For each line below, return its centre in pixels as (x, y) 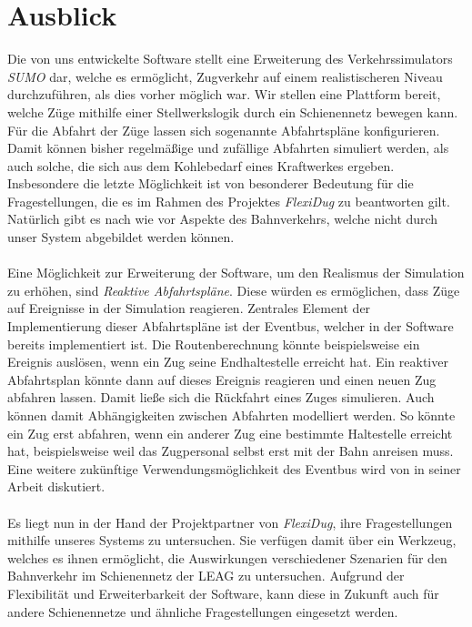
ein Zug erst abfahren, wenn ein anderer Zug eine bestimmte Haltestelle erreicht (230, 433)
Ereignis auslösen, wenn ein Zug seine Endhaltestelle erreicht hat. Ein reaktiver (228, 362)
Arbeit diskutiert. (56, 486)
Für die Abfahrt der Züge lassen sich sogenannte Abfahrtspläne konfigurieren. (224, 130)
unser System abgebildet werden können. (121, 237)
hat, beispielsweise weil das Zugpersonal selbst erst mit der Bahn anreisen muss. (231, 451)
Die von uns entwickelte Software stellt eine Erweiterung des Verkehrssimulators (230, 59)
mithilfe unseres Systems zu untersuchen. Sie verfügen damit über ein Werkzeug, (232, 540)
